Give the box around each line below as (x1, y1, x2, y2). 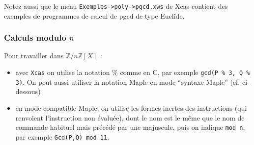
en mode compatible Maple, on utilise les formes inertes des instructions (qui (15, 102, 247, 113)
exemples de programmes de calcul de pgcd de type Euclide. (4, 10, 185, 21)
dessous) (15, 86, 41, 97)
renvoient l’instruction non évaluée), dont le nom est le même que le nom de (15, 112, 245, 122)
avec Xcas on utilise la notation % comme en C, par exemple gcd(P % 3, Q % (15, 67, 250, 77)
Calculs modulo (4, 31, 66, 44)
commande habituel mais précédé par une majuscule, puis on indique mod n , (15, 122, 245, 132)
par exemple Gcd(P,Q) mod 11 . (15, 131, 110, 142)
